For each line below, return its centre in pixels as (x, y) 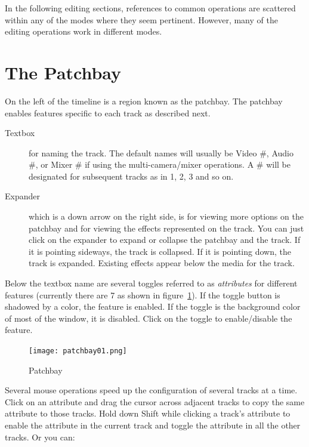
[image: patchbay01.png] (78, 351)
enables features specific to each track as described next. (108, 112)
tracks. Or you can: (40, 437)
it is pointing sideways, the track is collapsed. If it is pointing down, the (160, 251)
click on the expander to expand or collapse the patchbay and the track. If (165, 240)
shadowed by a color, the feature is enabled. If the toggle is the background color (153, 306)
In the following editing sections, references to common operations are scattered (150, 8)
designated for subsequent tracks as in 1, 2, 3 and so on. (131, 176)
